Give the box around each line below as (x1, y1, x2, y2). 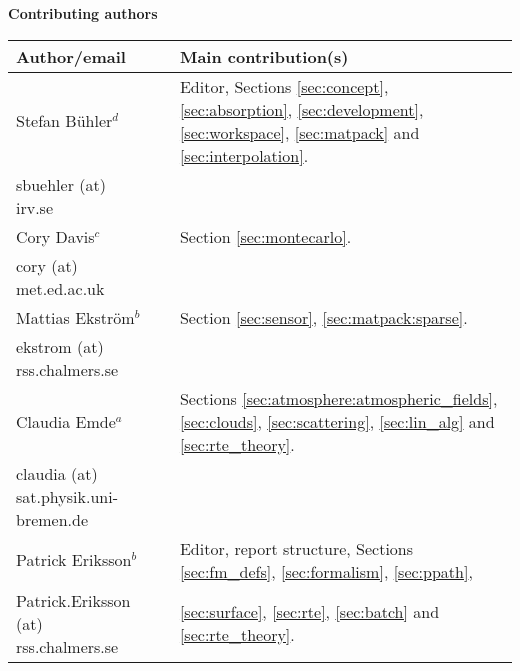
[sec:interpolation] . (179, 143, 309, 167)
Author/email (16, 44, 126, 68)
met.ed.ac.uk (16, 276, 105, 300)
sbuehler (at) (16, 172, 106, 196)
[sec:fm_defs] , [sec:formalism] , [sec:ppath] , (179, 559, 473, 583)
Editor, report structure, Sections (179, 536, 414, 560)
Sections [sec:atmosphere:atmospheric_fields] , (179, 386, 498, 410)
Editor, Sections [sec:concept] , (179, 74, 389, 98)
